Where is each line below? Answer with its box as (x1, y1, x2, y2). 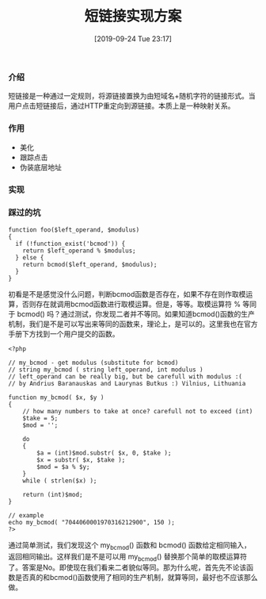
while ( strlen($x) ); (22, 477, 97, 485)
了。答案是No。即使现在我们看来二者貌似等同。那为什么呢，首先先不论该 (8, 563, 247, 572)
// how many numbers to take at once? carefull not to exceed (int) (22, 407, 253, 415)
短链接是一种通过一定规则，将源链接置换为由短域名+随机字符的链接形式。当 (8, 91, 256, 101)
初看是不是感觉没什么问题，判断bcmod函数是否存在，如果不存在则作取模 (8, 289, 246, 298)
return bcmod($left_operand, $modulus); (22, 260, 158, 268)
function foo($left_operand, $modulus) (8, 225, 140, 234)
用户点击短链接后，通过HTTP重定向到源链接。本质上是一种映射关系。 (8, 101, 235, 111)
